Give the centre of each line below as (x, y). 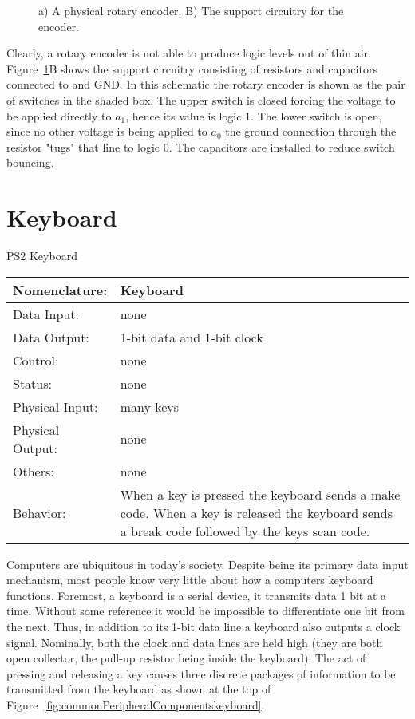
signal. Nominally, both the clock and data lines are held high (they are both (195, 642)
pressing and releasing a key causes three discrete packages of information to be (201, 673)
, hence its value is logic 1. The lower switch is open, (254, 115)
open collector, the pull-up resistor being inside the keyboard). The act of (186, 658)
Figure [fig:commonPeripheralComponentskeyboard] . (136, 705)
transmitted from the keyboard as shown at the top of (139, 689)
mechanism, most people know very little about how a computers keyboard (190, 580)
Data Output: (51, 337)
